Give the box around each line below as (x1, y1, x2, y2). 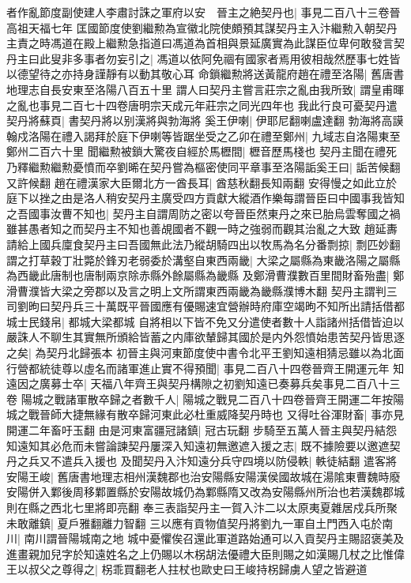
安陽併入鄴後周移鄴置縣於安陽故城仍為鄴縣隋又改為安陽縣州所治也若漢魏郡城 (6, 483, 405, 500)
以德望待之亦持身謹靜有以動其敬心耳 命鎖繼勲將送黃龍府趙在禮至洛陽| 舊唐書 (6, 66, 405, 82)
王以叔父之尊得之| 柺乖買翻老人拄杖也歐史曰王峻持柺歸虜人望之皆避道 (6, 561, 368, 577)
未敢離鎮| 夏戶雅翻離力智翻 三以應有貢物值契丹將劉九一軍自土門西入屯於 (6, 514, 383, 531)
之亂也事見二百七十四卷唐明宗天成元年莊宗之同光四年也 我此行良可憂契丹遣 (6, 96, 398, 113)
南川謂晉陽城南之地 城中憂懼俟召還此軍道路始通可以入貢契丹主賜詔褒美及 (24, 530, 405, 547)
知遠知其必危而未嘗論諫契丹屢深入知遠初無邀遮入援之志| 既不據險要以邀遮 (6, 437, 390, 453)
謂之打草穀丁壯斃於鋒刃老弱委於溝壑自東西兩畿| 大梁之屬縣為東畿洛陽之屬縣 (6, 251, 401, 268)
